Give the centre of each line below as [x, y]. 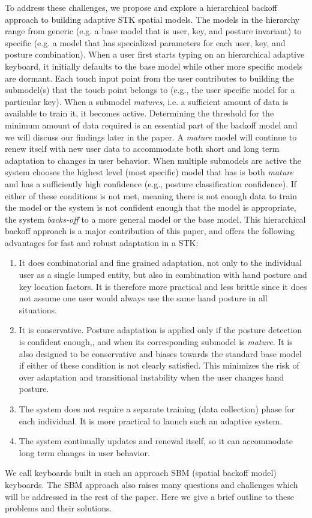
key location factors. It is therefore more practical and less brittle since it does [163, 286]
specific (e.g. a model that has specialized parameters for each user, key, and [145, 42]
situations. [38, 309]
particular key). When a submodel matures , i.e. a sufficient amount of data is [147, 101]
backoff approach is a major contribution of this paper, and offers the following [150, 231]
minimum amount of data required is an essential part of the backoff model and [151, 125]
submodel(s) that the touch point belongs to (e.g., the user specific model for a [150, 90]
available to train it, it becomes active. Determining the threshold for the [139, 113]
